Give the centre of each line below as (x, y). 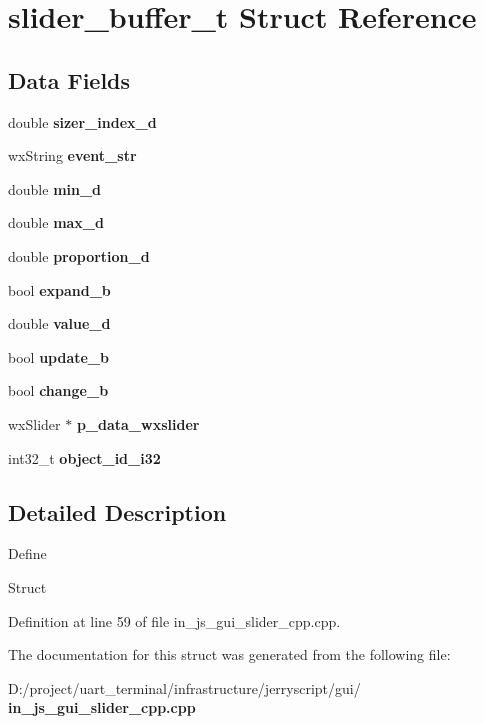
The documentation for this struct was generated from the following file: (229, 654)
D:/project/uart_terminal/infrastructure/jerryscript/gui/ (184, 687)
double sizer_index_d (82, 121)
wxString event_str (72, 155)
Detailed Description (117, 511)
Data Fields (69, 79)
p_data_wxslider (138, 423)
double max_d (56, 222)
